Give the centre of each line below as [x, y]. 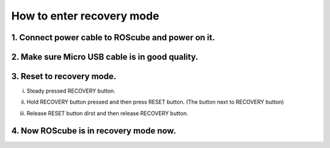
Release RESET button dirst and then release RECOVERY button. [108, 113]
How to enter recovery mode [85, 16]
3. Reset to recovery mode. [64, 76]
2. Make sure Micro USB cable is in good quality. [105, 57]
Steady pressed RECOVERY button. [71, 91]
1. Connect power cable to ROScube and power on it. [113, 37]
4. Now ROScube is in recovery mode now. [94, 131]
